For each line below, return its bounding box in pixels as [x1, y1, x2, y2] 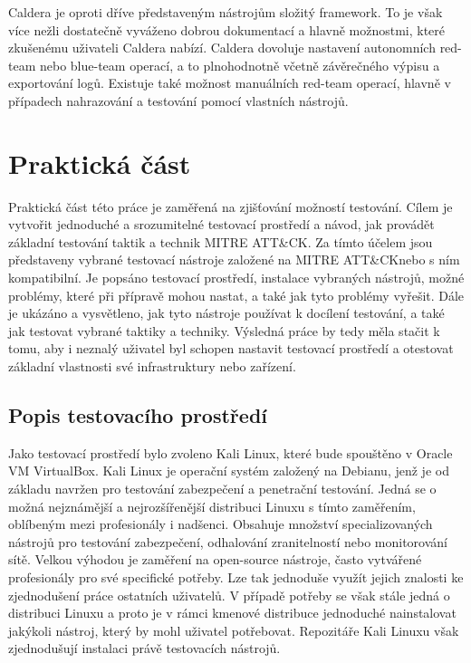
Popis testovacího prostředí [8, 401, 267, 429]
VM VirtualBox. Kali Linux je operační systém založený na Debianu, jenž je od [8, 461, 449, 480]
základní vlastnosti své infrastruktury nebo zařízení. [8, 357, 296, 376]
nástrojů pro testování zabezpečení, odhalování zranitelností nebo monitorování [8, 532, 447, 551]
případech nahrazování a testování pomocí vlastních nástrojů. [8, 91, 349, 110]
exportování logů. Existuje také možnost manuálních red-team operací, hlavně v [8, 73, 451, 92]
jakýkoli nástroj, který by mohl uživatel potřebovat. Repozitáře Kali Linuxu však [8, 620, 459, 639]
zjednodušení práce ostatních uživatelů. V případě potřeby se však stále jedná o [8, 585, 450, 604]
